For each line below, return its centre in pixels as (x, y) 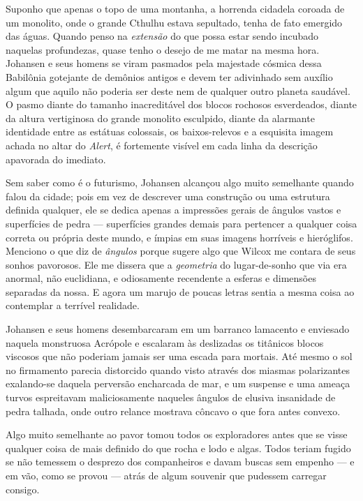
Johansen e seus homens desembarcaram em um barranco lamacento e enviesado (178, 329)
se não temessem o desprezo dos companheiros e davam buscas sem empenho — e (180, 462)
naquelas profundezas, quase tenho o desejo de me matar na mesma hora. (163, 49)
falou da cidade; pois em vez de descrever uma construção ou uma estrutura (168, 196)
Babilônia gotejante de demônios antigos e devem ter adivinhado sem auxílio (169, 76)
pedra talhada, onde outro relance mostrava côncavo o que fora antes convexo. (173, 411)
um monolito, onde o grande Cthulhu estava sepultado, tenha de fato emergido (174, 22)
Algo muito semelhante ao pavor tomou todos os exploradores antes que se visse (177, 434)
